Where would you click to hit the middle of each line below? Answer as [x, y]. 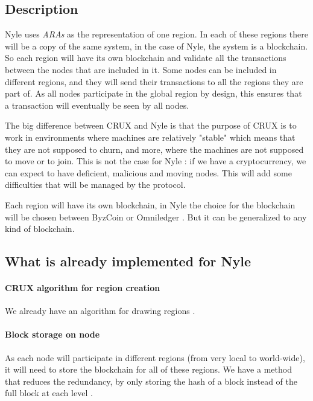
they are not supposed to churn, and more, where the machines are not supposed [154, 149]
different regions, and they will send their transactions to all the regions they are [154, 81]
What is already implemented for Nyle [128, 261]
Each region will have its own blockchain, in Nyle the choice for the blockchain [150, 204]
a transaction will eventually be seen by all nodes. [97, 105]
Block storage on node [52, 334]
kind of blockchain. [40, 229]
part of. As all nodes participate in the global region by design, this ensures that [153, 93]
